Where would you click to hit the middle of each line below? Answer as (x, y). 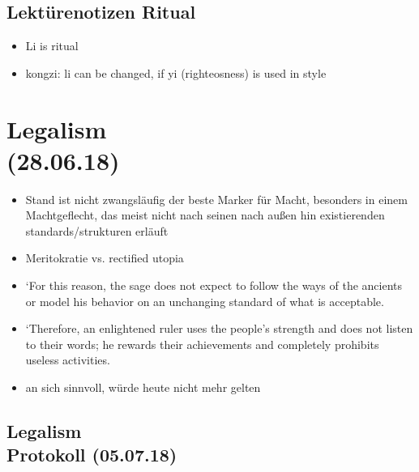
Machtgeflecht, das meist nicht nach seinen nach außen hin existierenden (205, 215)
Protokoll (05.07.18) (92, 455)
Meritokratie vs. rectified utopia (105, 258)
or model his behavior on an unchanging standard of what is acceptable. (205, 301)
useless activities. (68, 360)
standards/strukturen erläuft (97, 230)
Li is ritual (52, 46)
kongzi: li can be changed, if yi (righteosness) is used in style (176, 72)
